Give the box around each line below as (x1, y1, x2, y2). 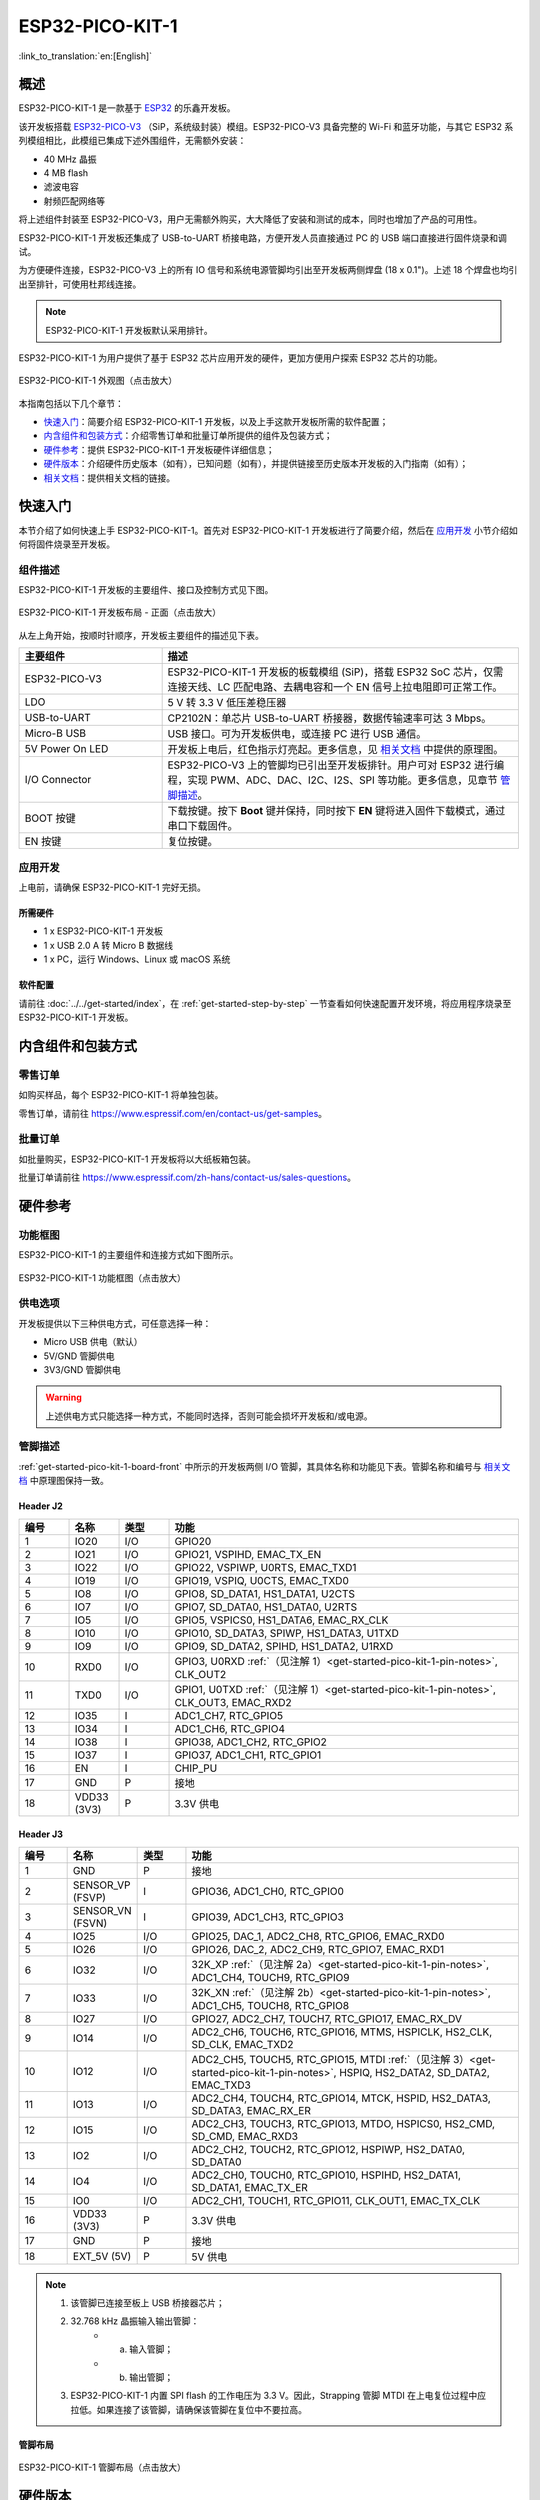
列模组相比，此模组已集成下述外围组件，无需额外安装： (18, 135, 247, 147)
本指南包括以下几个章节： (18, 397, 124, 409)
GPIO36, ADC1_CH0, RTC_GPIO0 (191, 1884, 345, 1898)
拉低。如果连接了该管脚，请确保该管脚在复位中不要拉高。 (70, 2403, 307, 2415)
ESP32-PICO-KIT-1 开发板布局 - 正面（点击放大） (18, 606, 222, 619)
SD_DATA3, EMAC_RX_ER (191, 2103, 312, 2117)
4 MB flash (43, 167, 89, 179)
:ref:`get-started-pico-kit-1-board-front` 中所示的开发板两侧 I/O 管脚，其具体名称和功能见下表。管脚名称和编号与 (18, 1460, 482, 1472)
